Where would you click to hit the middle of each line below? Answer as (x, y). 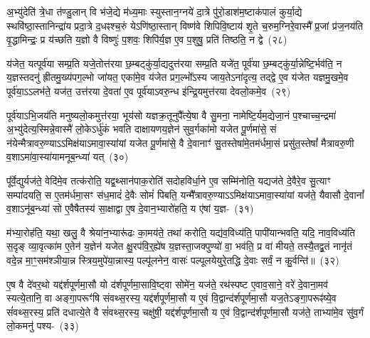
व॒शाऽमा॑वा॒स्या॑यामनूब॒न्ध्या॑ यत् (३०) (68, 157)
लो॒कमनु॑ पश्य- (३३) (43, 326)
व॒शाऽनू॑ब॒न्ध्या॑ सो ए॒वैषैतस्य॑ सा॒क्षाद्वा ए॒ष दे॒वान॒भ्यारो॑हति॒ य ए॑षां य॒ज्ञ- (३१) (130, 208)
